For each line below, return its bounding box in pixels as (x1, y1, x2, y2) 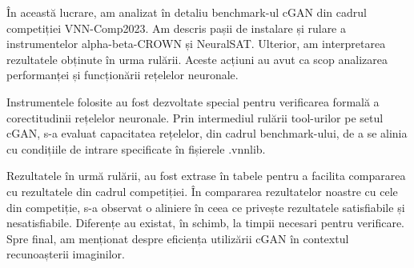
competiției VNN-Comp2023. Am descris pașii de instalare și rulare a (6, 19, 347, 36)
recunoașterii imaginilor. (6, 246, 125, 262)
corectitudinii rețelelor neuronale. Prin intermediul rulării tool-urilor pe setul (6, 109, 384, 126)
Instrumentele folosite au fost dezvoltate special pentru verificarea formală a (6, 93, 380, 110)
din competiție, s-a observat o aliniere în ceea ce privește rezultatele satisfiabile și (6, 198, 405, 215)
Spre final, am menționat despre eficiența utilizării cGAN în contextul (6, 230, 349, 246)
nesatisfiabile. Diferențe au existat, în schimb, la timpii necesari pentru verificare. (6, 214, 404, 231)
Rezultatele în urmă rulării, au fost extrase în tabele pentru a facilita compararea (6, 167, 406, 184)
